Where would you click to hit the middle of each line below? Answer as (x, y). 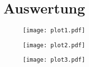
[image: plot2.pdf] (54, 45)
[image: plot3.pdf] (54, 60)
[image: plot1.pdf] (54, 31)
